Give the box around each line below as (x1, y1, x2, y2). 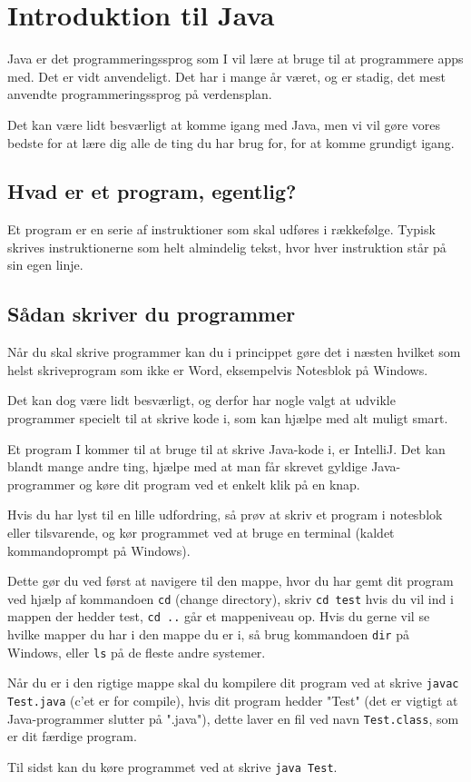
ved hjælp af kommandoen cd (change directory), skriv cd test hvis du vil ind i (7, 589, 454, 608)
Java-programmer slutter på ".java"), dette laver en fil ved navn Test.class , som (7, 708, 459, 728)
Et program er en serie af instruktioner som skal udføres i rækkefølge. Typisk (7, 220, 436, 239)
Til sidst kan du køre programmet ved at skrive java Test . (7, 757, 338, 776)
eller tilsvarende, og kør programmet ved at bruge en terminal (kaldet (7, 523, 395, 542)
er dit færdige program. (7, 727, 137, 746)
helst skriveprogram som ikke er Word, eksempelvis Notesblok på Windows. (7, 360, 428, 379)
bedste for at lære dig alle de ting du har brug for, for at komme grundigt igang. (7, 133, 455, 152)
